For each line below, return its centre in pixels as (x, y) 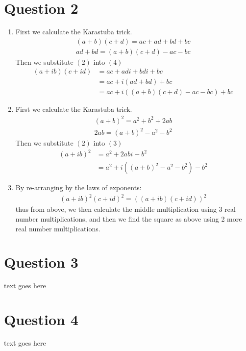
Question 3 (41, 262)
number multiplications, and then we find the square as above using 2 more (129, 219)
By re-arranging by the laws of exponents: (78, 188)
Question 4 (41, 319)
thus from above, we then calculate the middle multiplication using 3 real (125, 209)
